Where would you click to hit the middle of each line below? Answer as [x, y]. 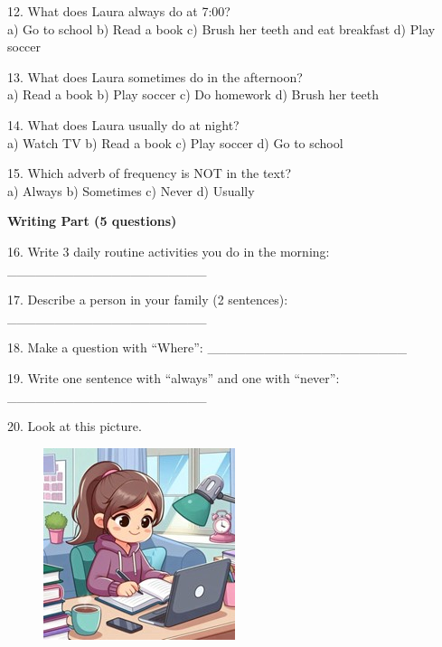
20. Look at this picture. [75, 426]
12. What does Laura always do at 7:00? [119, 11]
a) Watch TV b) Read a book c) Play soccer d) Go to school [175, 142]
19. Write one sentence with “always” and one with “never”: [174, 377]
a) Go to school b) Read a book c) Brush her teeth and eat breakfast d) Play [221, 28]
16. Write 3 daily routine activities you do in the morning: [169, 251]
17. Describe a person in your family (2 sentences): [148, 300]
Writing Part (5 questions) [92, 221]
